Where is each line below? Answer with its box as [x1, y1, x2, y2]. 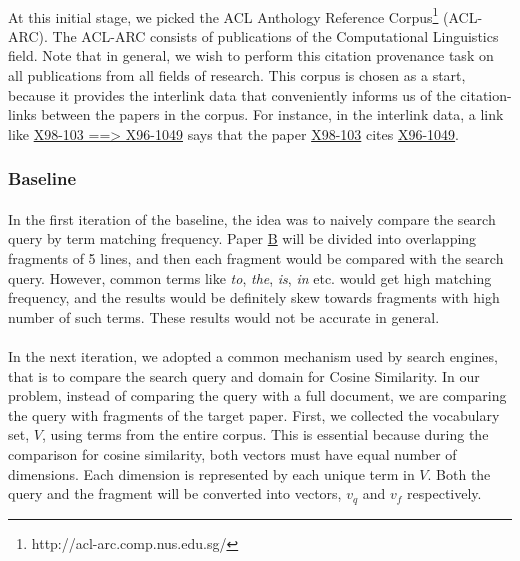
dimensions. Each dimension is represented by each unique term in [8, 463, 415, 484]
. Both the [427, 463, 491, 484]
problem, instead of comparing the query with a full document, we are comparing [8, 385, 507, 406]
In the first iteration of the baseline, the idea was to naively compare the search [8, 208, 496, 229]
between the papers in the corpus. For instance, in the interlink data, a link [41, 104, 504, 125]
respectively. [407, 483, 482, 504]
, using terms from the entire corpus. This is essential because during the [41, 424, 489, 445]
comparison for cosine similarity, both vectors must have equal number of [8, 443, 457, 464]
